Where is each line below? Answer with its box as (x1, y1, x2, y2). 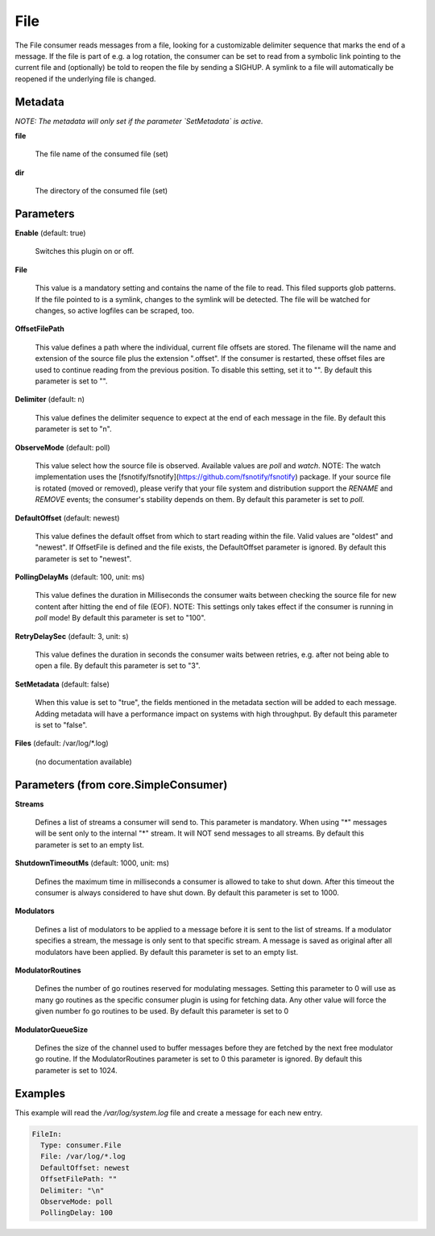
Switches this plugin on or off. (35, 247, 135, 256)
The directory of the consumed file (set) (35, 186, 168, 196)
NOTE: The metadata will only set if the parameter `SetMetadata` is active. (14, 116, 263, 126)
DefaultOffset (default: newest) (14, 512, 120, 523)
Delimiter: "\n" (40, 1185, 105, 1195)
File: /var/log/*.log (40, 1152, 126, 1161)
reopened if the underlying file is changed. (14, 73, 156, 84)
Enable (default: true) (14, 228, 86, 238)
